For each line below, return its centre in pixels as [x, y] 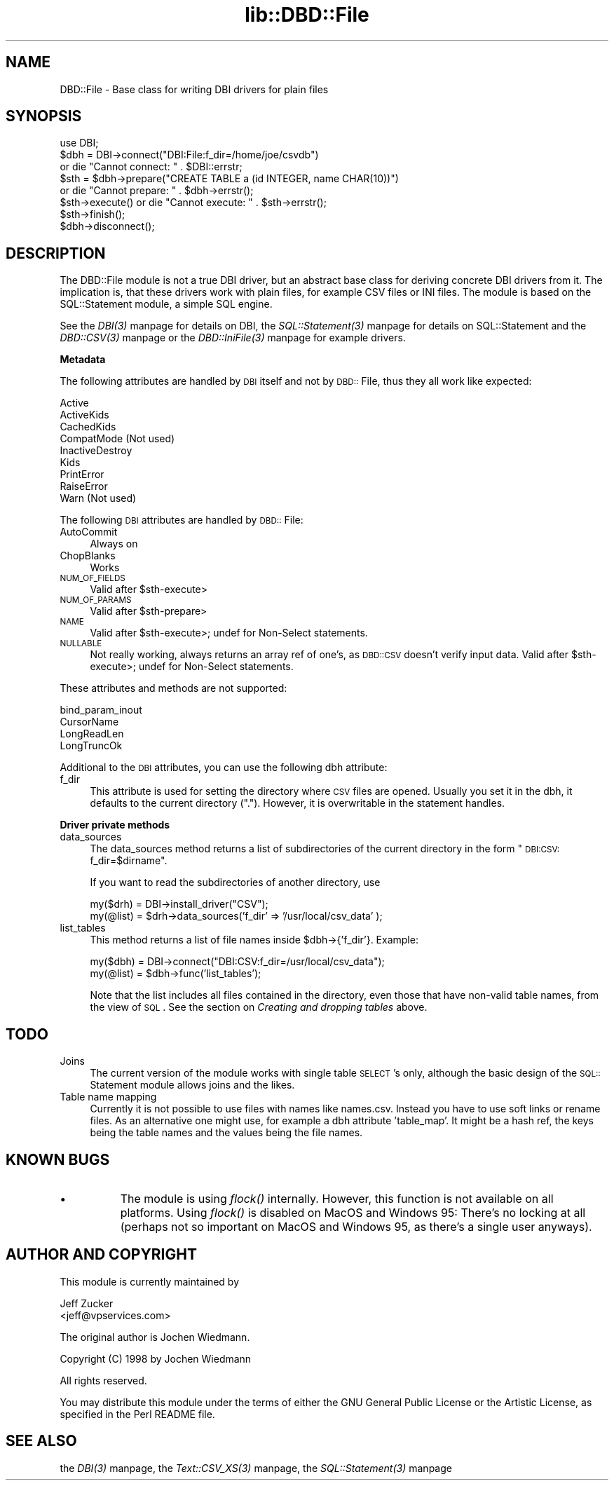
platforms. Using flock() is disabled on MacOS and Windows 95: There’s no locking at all [353, 1212]
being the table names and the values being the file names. [226, 1133]
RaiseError [84, 486]
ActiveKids [84, 415]
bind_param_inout [101, 710]
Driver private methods [115, 825]
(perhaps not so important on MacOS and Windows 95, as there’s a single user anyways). [356, 1226]
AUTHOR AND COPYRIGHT [101, 1255]
